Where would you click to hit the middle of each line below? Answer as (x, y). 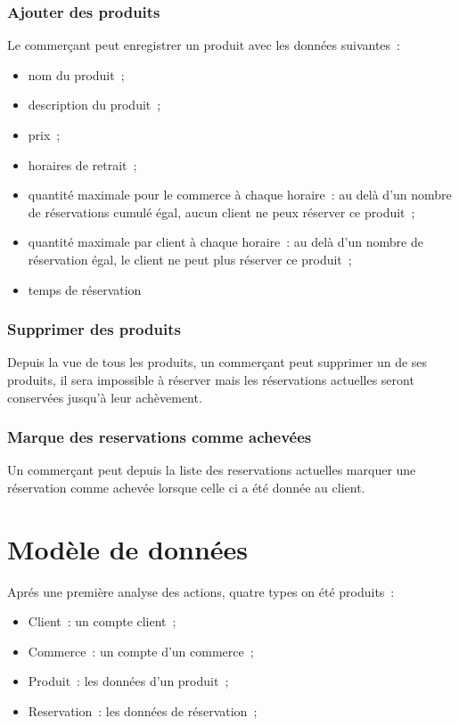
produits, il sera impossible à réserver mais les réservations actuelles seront (211, 379)
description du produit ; (94, 105)
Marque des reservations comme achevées (160, 437)
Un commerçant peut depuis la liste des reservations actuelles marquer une (212, 470)
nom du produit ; (76, 74)
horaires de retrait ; (82, 164)
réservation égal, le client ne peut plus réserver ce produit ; (190, 259)
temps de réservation (85, 289)
